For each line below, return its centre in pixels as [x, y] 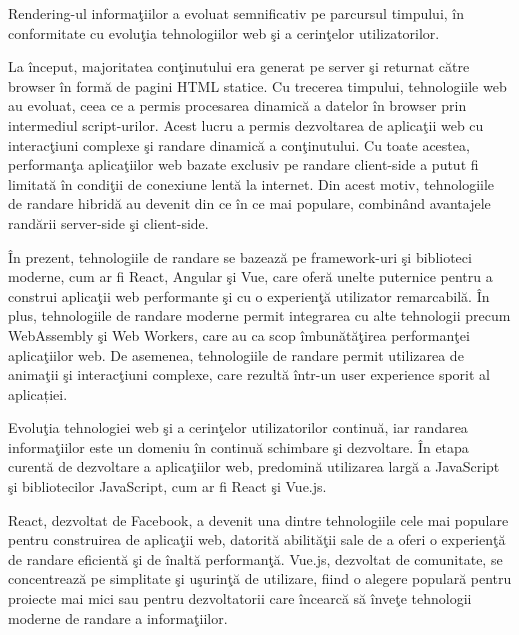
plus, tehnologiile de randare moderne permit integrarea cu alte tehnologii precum [259, 315]
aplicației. [38, 393]
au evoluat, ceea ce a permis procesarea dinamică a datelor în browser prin [237, 105]
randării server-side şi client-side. [108, 222]
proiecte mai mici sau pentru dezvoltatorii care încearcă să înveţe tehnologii [240, 598]
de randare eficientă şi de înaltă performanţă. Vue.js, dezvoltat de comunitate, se [255, 558]
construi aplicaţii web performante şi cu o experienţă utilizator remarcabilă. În [249, 295]
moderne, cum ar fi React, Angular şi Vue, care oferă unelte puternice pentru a [250, 276]
